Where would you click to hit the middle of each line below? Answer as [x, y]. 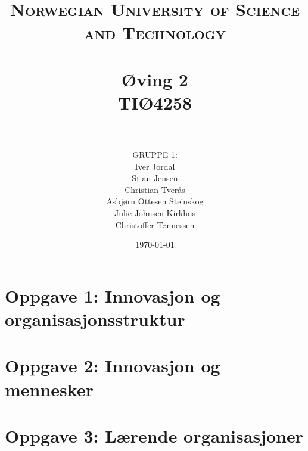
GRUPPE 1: [155, 155]
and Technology [155, 32]
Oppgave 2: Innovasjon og [113, 366]
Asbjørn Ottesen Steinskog [155, 201]
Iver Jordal [155, 166]
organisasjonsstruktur [95, 319]
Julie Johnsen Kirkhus [155, 213]
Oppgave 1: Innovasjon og [113, 295]
